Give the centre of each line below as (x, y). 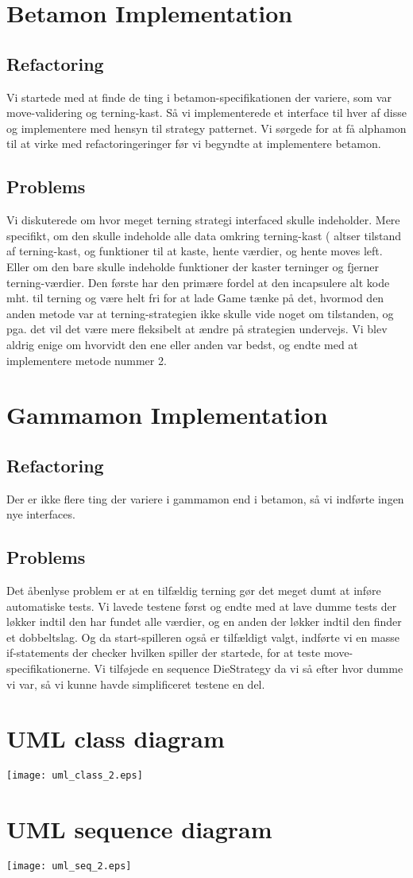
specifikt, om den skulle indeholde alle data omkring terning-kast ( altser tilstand (204, 235)
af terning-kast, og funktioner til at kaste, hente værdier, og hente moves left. (195, 251)
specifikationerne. (48, 668)
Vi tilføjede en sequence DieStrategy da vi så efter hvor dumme (249, 668)
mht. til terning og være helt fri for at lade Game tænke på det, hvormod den (195, 298)
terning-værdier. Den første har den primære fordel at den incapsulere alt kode (198, 282)
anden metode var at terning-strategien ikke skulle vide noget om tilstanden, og (200, 313)
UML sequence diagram (139, 829)
